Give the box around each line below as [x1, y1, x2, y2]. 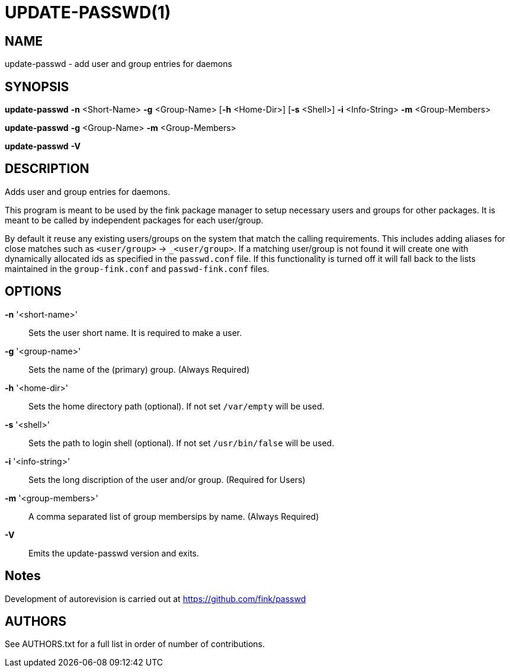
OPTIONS [5, 284, 62, 299]
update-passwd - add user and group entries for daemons [5, 59, 232, 69]
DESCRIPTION [5, 161, 89, 177]
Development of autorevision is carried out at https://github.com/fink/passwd [5, 593, 306, 604]
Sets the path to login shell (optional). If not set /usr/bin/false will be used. [28, 437, 335, 448]
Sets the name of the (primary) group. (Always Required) [28, 364, 250, 375]
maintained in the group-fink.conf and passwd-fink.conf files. [5, 263, 270, 274]
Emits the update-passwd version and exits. [28, 548, 199, 558]
